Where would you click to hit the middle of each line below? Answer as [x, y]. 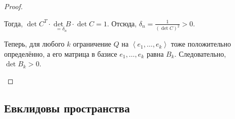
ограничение [92, 44]
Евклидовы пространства [67, 108]
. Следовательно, [200, 53]
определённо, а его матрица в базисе [61, 53]
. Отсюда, [122, 23]
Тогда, [13, 23]
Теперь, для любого [35, 44]
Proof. [13, 6]
